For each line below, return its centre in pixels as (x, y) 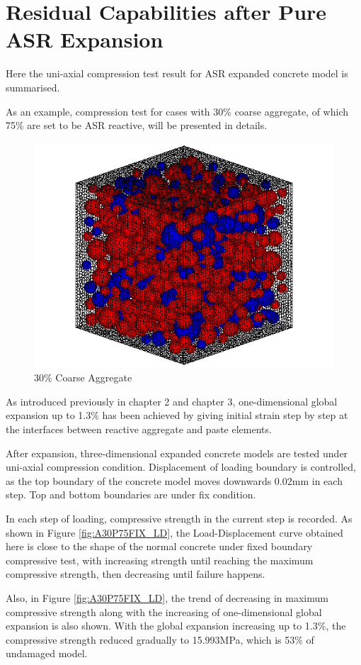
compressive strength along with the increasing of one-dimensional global (164, 611)
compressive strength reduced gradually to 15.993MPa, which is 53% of (160, 639)
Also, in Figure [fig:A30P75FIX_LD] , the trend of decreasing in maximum (167, 598)
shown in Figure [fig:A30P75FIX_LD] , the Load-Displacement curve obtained (174, 532)
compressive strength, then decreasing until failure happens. (136, 574)
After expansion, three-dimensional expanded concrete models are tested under (177, 453)
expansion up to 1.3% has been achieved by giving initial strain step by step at (177, 415)
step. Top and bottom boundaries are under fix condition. (131, 494)
